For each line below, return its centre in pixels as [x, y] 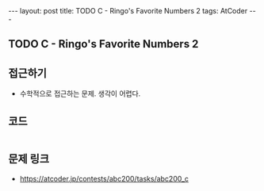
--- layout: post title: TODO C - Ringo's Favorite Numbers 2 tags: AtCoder [128, 11]
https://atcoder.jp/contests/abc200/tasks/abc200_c [104, 178]
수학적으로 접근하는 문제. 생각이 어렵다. [80, 94]
